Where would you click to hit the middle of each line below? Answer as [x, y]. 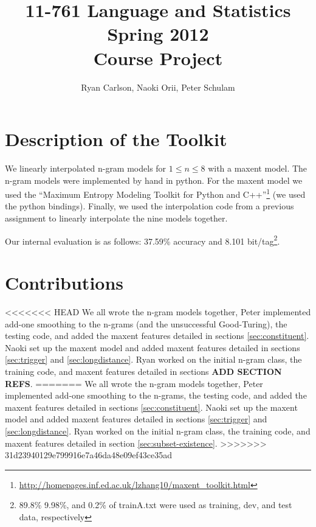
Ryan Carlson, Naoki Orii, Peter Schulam [158, 87]
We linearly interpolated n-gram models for [86, 168]
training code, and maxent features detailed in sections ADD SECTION [143, 371]
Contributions [64, 283]
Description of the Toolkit [116, 139]
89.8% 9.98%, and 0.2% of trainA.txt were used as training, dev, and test [156, 505]
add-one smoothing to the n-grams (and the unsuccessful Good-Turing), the [146, 323]
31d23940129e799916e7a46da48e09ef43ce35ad [88, 455]
